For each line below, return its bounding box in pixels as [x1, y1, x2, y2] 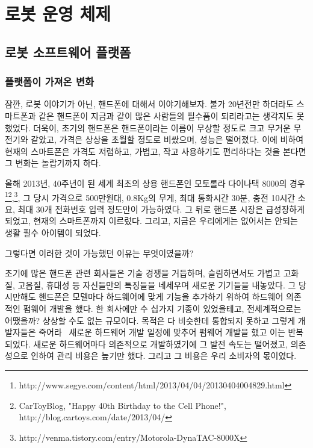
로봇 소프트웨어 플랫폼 [5, 42, 131, 61]
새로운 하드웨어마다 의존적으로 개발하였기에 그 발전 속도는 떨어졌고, [33, 337, 288, 350]
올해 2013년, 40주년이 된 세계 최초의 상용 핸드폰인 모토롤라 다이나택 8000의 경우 [5, 176, 305, 189]
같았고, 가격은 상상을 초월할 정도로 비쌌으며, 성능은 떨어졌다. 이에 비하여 [31, 133, 304, 146]
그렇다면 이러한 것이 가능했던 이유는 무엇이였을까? [5, 246, 194, 259]
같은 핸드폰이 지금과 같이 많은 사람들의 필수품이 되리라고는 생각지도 [39, 109, 294, 122]
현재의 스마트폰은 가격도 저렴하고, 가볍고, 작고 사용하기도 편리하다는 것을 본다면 [5, 145, 306, 157]
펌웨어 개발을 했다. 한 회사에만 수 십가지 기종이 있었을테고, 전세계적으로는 [23, 302, 302, 314]
